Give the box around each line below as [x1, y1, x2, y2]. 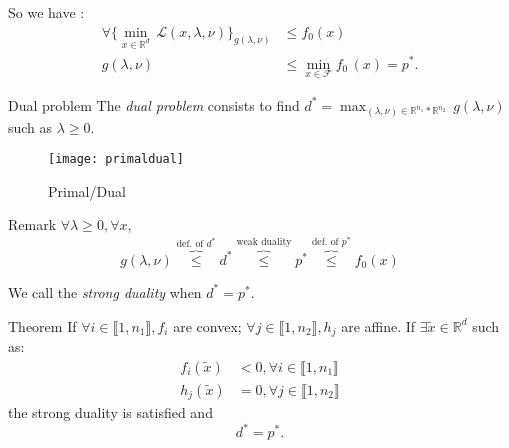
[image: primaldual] [48, 152, 185, 167]
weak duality [236, 237, 292, 248]
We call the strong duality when [8, 281, 202, 302]
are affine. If [341, 315, 416, 336]
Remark [8, 214, 57, 235]
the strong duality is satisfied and [8, 402, 213, 423]
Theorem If [8, 315, 77, 336]
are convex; [173, 315, 242, 336]
